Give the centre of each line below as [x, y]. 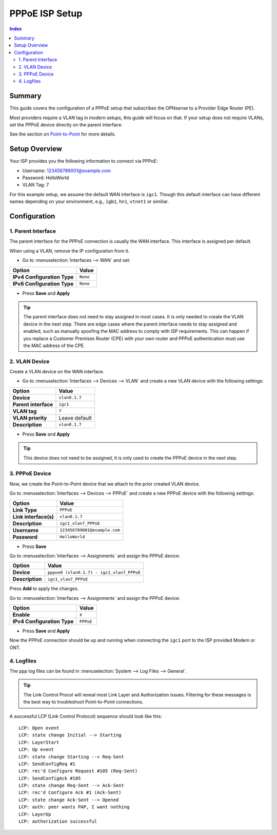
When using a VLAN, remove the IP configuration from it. [70, 251]
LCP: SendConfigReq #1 [47, 764]
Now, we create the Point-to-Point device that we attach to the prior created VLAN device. [105, 484]
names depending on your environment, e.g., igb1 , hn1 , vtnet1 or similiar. [89, 202]
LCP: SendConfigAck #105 [50, 778]
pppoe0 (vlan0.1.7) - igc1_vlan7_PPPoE [94, 572]
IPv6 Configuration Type [43, 283]
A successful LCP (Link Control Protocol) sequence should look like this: [86, 716]
